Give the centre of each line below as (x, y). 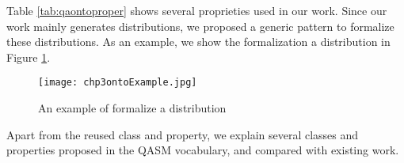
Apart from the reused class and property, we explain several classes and (183, 134)
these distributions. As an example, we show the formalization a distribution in (198, 42)
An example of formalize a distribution (132, 108)
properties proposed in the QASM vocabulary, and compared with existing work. (203, 150)
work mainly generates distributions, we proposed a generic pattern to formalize (200, 26)
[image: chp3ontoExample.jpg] (118, 83)
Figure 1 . (29, 57)
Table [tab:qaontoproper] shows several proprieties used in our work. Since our (197, 10)
